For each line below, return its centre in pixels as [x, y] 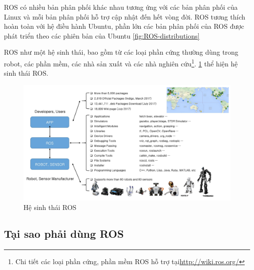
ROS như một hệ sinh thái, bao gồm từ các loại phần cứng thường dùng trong [121, 52]
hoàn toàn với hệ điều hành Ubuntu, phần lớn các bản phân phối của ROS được [124, 26]
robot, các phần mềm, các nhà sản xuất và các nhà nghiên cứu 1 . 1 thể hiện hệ [121, 62]
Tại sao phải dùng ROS [64, 234]
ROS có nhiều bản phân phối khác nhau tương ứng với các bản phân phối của [121, 7]
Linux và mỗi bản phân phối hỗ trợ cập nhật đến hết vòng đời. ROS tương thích [125, 16]
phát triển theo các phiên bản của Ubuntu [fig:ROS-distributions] [102, 35]
